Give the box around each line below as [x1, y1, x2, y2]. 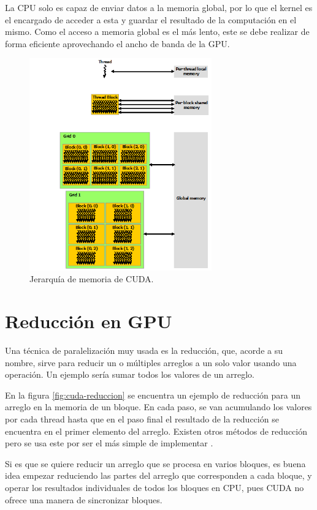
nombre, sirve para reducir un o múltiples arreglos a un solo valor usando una [5, 356, 297, 369]
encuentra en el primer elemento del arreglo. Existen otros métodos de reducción [5, 424, 307, 437]
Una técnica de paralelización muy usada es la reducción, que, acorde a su [5, 344, 283, 357]
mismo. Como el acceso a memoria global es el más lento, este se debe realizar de [5, 25, 310, 38]
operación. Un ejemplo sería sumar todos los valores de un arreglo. [5, 368, 254, 381]
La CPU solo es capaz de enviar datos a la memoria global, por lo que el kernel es [5, 1, 313, 13]
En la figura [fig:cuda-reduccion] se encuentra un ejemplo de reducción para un [5, 388, 300, 401]
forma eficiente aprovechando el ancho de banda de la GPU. [5, 37, 230, 50]
